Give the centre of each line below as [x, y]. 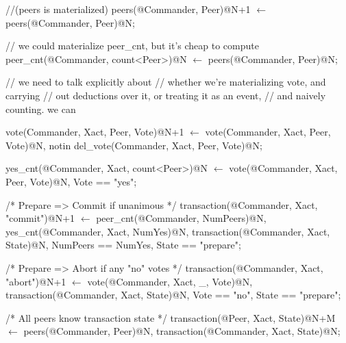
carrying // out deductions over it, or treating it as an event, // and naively [166, 95]
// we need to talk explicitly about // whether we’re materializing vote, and [166, 82]
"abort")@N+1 [36, 281]
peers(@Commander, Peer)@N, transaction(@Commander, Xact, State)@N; [182, 331]
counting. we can [41, 109]
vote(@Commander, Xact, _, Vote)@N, [170, 281]
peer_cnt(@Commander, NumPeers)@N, [181, 218]
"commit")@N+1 [40, 218]
